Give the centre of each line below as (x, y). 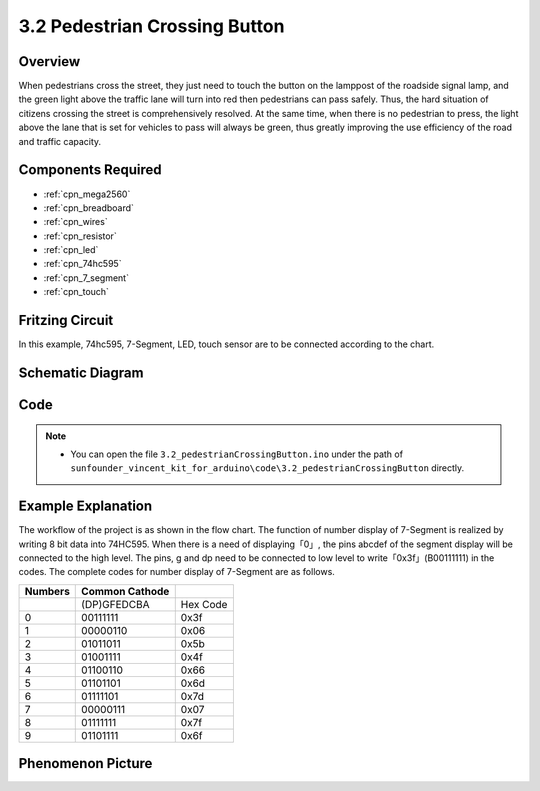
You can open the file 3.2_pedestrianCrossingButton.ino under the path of (237, 454)
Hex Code (204, 604)
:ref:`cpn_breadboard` (89, 207)
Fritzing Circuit (66, 320)
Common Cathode (125, 591)
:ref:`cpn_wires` (76, 222)
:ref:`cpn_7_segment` (86, 277)
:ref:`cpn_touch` (76, 292)
